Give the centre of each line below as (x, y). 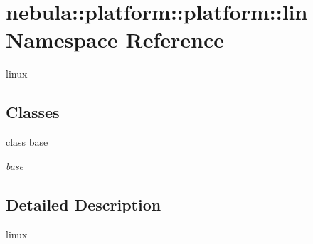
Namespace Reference (115, 39)
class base (27, 142)
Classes (33, 112)
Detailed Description (84, 204)
